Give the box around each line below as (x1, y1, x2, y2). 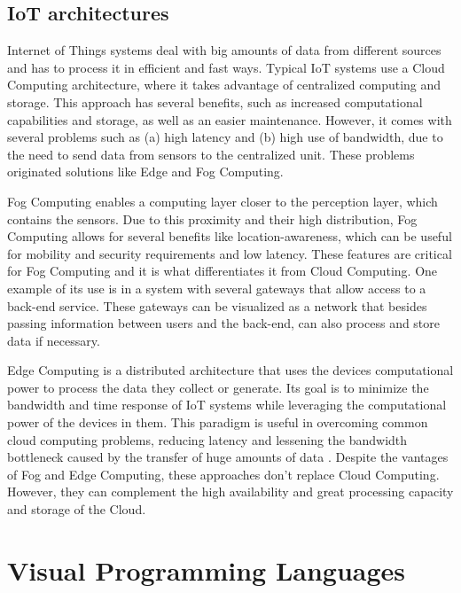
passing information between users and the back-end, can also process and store (7, 314, 441, 332)
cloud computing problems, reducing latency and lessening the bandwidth (7, 430, 408, 449)
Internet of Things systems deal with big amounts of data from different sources (7, 41, 441, 59)
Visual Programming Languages (7, 551, 406, 588)
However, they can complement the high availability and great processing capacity (7, 482, 454, 501)
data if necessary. (7, 331, 100, 349)
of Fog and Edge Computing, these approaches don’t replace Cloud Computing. (7, 464, 440, 483)
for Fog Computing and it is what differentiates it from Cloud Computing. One (7, 261, 438, 280)
